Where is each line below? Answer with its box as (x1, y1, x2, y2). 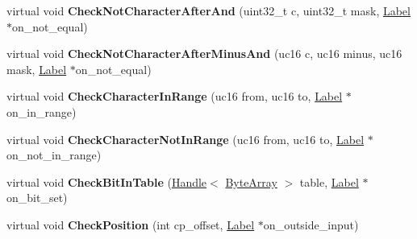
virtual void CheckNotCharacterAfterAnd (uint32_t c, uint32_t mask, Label (6, 2, 411, 19)
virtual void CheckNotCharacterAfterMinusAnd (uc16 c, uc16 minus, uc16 (6, 45, 402, 62)
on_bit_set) (6, 189, 68, 206)
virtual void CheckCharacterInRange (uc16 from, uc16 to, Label (6, 88, 343, 105)
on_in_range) (6, 103, 77, 120)
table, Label (299, 173, 359, 190)
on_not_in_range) (6, 146, 102, 163)
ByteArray (225, 173, 277, 190)
